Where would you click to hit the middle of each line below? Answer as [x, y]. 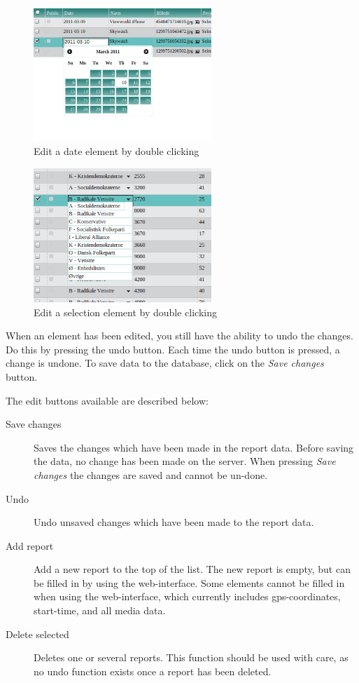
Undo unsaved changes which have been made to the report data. [174, 522]
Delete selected [37, 634]
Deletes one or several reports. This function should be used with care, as [191, 657]
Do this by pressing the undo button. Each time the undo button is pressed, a [173, 349]
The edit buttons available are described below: [107, 400]
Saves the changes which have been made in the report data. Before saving [194, 447]
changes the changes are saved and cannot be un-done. [151, 474]
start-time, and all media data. [100, 610]
